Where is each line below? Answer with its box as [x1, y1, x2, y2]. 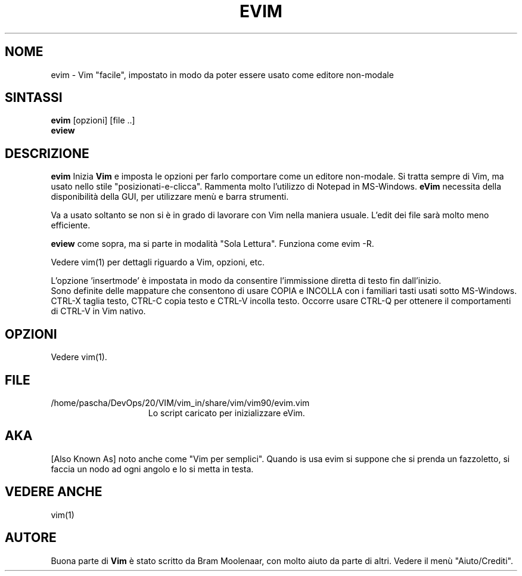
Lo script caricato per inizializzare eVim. [148, 407, 305, 418]
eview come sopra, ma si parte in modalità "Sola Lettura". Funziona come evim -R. [51, 239, 374, 249]
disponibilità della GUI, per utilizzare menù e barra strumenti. [51, 191, 289, 202]
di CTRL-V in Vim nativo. [51, 306, 146, 317]
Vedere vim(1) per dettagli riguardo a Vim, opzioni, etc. [51, 257, 265, 268]
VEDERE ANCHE [5, 484, 102, 500]
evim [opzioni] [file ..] [51, 115, 135, 126]
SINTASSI [5, 90, 63, 106]
